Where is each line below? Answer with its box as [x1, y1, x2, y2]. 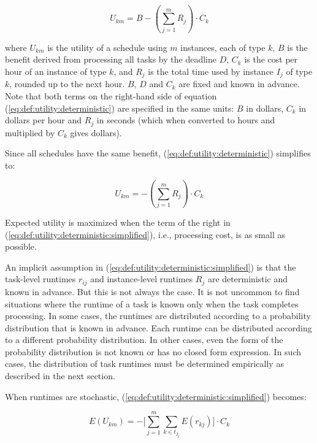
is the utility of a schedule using [47, 40, 167, 53]
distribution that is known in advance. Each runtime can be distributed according [5, 321, 312, 334]
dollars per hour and [5, 114, 82, 126]
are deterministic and [207, 272, 288, 285]
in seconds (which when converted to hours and [96, 114, 275, 126]
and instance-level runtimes [90, 272, 193, 285]
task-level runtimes [5, 272, 76, 285]
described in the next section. [5, 369, 115, 382]
